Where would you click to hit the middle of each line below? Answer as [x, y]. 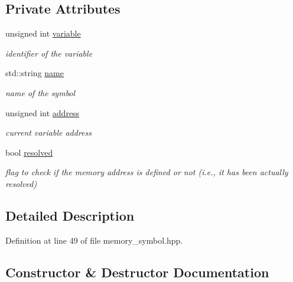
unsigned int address [43, 112]
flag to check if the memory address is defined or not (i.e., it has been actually [147, 172]
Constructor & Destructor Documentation [137, 272]
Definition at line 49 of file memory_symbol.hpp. [94, 240]
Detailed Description [70, 215]
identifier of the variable [49, 53]
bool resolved [29, 152]
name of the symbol [40, 92]
